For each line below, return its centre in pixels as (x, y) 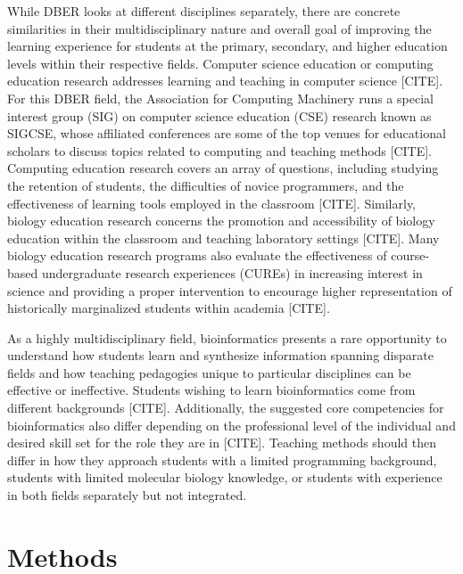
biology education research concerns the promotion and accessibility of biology (221, 221)
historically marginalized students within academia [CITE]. (169, 308)
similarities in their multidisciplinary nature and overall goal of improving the (219, 28)
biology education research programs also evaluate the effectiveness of (197, 255)
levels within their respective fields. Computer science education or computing (220, 63)
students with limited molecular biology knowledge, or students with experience (225, 477)
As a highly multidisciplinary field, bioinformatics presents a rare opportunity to (227, 337)
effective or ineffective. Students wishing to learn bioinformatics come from (211, 390)
